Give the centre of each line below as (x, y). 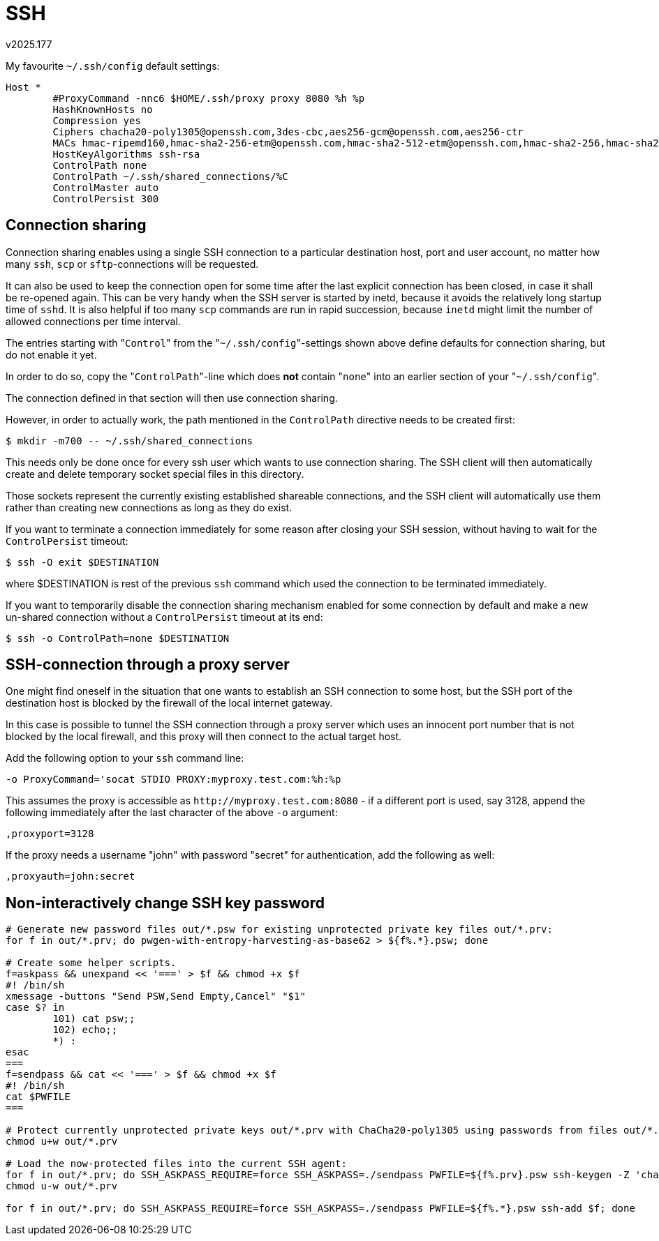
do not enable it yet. (51, 354)
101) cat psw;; (94, 1019)
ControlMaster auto (106, 187)
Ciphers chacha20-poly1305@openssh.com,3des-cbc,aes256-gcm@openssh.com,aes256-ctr (288, 131)
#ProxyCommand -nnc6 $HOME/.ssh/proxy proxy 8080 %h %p (209, 98)
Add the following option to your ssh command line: (125, 758)
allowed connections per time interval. (93, 321)
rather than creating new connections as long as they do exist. (149, 507)
